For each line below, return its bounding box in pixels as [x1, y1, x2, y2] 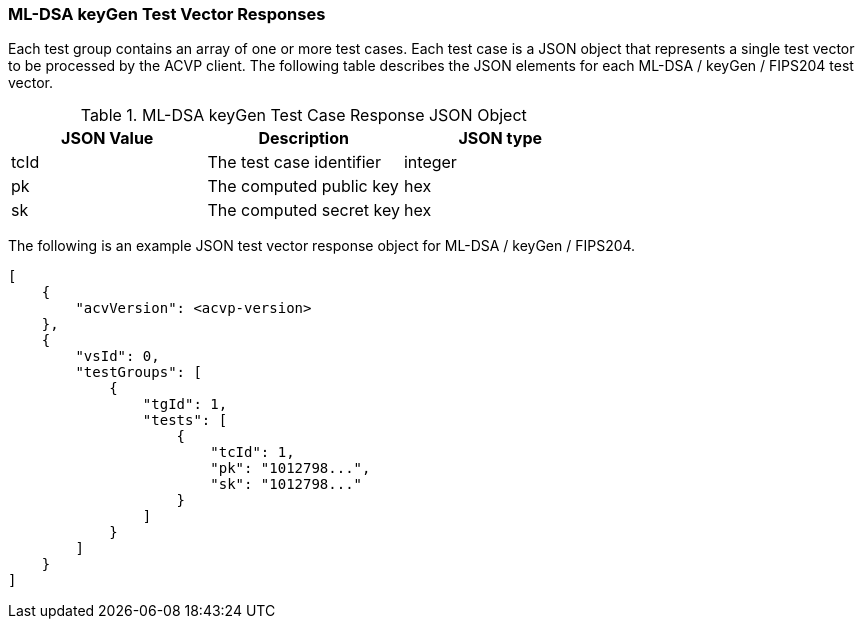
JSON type [458, 128, 543, 149]
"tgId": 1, [142, 396, 228, 413]
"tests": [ [142, 412, 228, 429]
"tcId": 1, [210, 444, 295, 461]
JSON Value [61, 128, 154, 149]
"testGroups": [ [75, 364, 202, 381]
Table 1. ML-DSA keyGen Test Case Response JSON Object [80, 105, 527, 126]
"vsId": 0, [75, 348, 160, 365]
